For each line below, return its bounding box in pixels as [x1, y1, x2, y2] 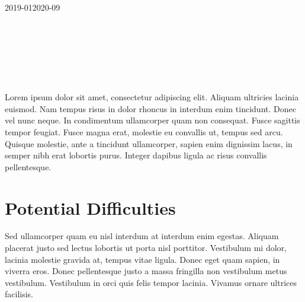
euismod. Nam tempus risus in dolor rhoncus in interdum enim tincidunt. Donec [5, 102, 296, 115]
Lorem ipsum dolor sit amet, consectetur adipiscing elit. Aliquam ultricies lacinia [5, 91, 299, 103]
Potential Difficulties [5, 195, 176, 220]
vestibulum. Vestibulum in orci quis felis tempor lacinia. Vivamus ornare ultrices [5, 276, 297, 288]
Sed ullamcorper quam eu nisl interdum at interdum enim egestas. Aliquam [5, 230, 279, 242]
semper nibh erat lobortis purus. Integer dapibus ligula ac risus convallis [5, 149, 267, 161]
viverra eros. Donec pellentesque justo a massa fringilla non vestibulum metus [5, 265, 287, 277]
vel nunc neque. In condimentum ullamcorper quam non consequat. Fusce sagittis [5, 114, 300, 126]
